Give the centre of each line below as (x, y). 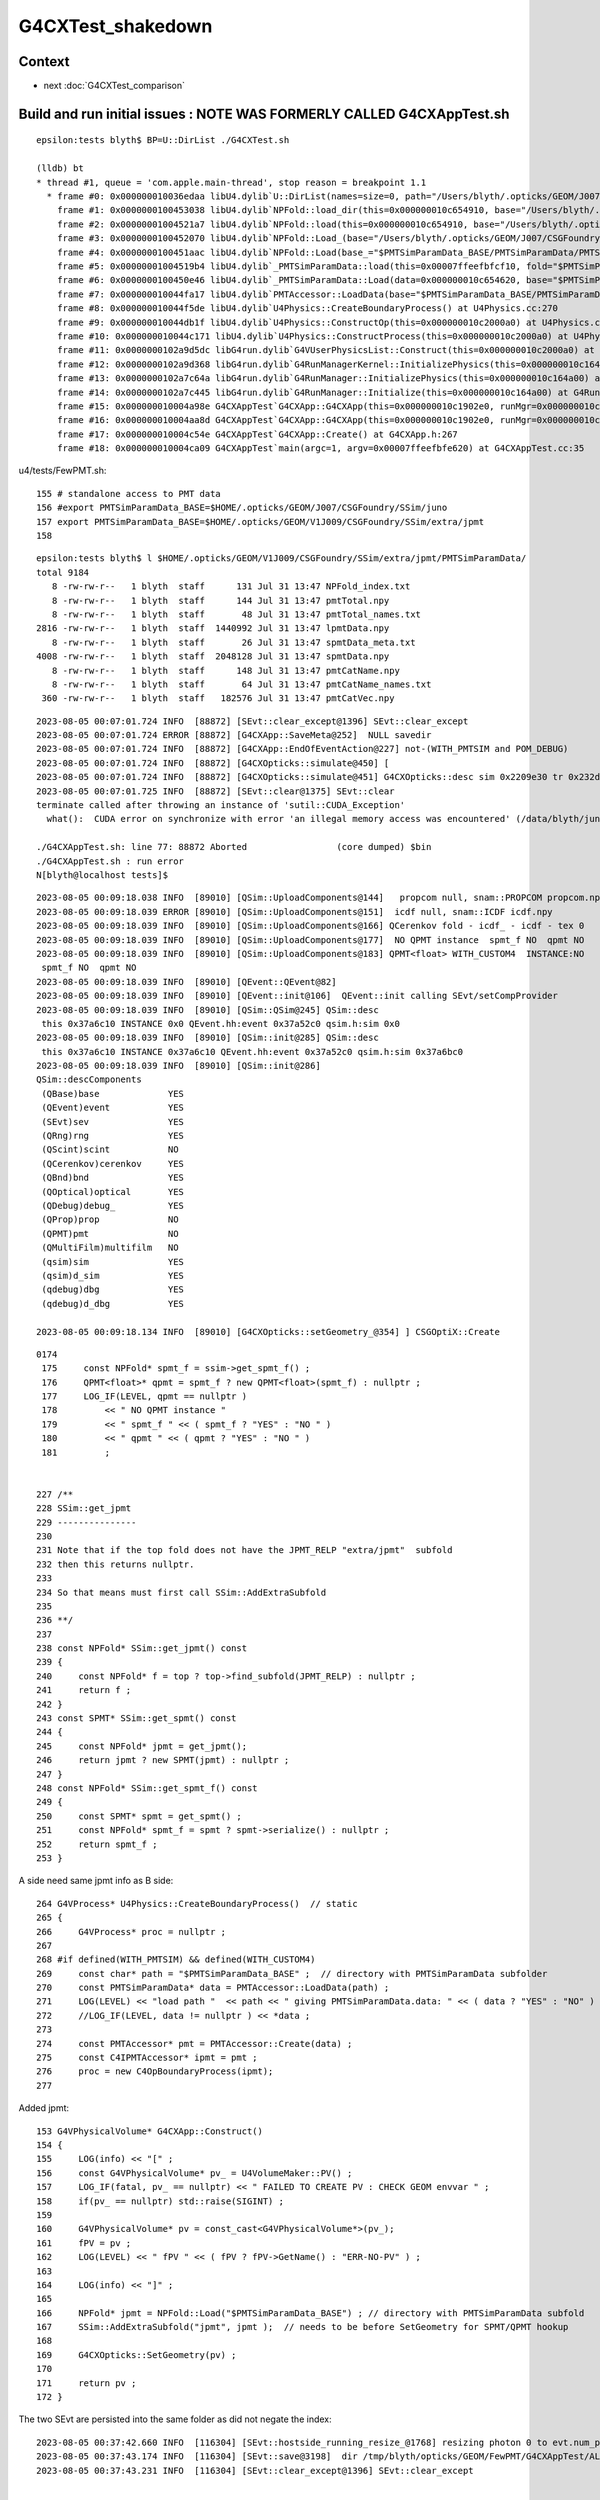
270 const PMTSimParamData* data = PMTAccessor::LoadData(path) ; (213, 1988)
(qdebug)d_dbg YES (113, 1303)
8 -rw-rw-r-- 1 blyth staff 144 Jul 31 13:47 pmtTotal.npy (220, 600)
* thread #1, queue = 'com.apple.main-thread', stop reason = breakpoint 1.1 (231, 182)
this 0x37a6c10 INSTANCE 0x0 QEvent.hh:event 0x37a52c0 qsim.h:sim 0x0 (220, 1023)
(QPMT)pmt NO (110, 1233)
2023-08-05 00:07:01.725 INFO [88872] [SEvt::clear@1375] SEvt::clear (215, 791)
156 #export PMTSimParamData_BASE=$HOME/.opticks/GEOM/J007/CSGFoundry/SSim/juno (242, 508)
